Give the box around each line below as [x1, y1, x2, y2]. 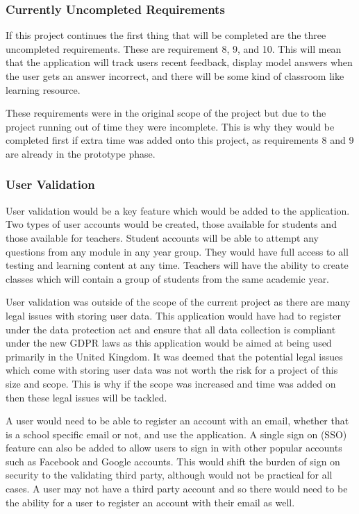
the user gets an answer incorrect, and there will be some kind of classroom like [6, 69, 344, 83]
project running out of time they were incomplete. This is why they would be [6, 119, 335, 133]
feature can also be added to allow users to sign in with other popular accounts [6, 440, 342, 455]
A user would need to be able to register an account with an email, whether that [6, 413, 349, 428]
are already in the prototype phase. [6, 146, 156, 160]
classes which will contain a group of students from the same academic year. [6, 271, 330, 285]
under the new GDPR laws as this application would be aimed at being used [6, 335, 332, 350]
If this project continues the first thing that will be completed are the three [6, 28, 326, 42]
